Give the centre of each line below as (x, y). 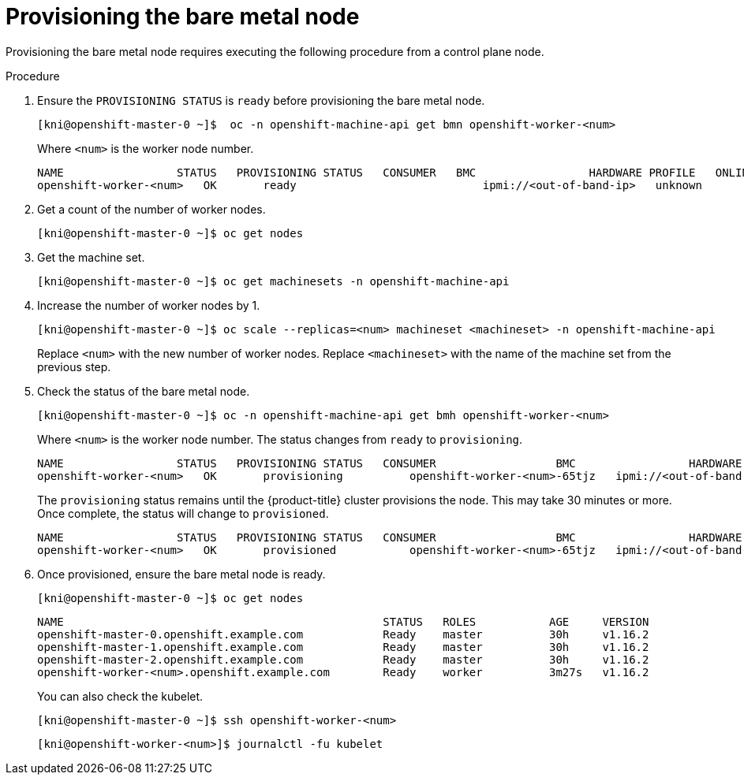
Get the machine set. (91, 257)
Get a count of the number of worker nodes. (151, 209)
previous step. (74, 366)
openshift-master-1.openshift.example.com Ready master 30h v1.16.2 (343, 647)
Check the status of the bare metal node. (144, 391)
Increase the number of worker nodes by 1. (149, 305)
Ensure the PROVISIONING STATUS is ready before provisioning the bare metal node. (261, 100)
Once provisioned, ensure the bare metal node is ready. (181, 574)
